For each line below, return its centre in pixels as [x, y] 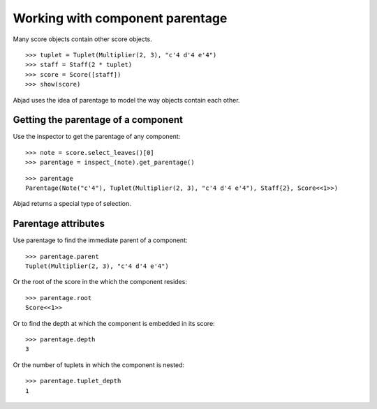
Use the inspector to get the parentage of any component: [97, 137]
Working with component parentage [120, 18]
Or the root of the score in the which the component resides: [100, 282]
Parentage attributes [59, 224]
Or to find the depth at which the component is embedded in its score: [114, 323]
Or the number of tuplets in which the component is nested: [99, 365]
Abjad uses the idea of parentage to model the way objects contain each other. [126, 100]
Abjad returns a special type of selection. [72, 204]
